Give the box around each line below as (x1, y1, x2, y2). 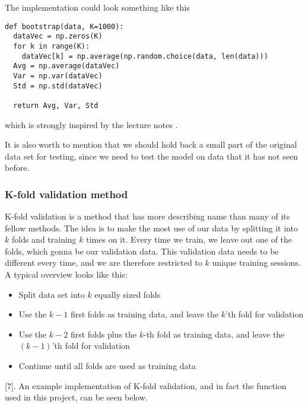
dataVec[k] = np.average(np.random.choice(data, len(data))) (21, 52, 268, 61)
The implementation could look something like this (5, 1, 190, 13)
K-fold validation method (5, 186, 128, 201)
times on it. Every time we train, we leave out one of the (86, 233, 293, 246)
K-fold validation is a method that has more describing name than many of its (5, 210, 290, 222)
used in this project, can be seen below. (5, 391, 148, 403)
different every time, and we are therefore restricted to (5, 256, 202, 269)
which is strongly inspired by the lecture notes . (5, 118, 178, 131)
